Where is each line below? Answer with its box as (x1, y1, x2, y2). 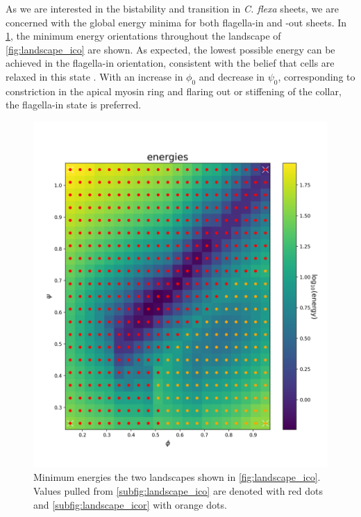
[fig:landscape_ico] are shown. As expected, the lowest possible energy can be (6, 42, 335, 56)
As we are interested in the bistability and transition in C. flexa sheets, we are (6, 1, 339, 15)
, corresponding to (278, 69, 355, 83)
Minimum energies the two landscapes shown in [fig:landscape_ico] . (33, 470, 321, 484)
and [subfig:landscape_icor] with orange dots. (33, 497, 227, 511)
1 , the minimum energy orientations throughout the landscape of (6, 28, 281, 43)
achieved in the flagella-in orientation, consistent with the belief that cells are (6, 56, 335, 70)
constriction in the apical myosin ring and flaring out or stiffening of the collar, (6, 83, 342, 98)
